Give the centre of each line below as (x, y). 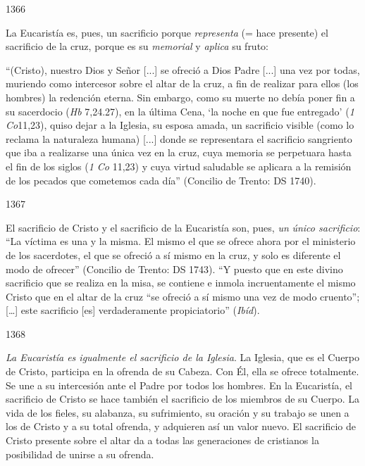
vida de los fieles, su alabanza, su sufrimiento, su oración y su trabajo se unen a (178, 412)
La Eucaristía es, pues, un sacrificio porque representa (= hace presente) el (167, 32)
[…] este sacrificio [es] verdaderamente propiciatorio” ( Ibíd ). (133, 310)
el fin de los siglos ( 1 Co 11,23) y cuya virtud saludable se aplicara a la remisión (179, 166)
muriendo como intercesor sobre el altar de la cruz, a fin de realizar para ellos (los (182, 83)
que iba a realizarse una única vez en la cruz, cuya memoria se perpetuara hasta (179, 152)
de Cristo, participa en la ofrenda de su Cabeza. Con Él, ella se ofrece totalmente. (182, 371)
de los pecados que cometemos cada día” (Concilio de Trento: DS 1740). (161, 180)
